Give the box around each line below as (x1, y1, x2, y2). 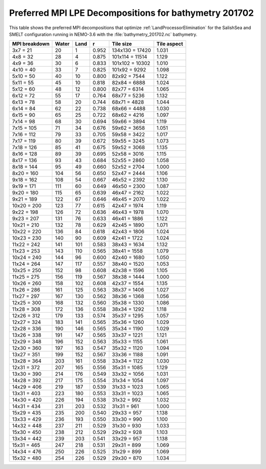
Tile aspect (156, 40, 183, 47)
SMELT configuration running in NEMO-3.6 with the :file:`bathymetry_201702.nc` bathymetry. (9, 31, 198, 37)
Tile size (111, 40, 133, 47)
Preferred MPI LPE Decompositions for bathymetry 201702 (9, 7, 254, 18)
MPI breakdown (12, 40, 50, 47)
